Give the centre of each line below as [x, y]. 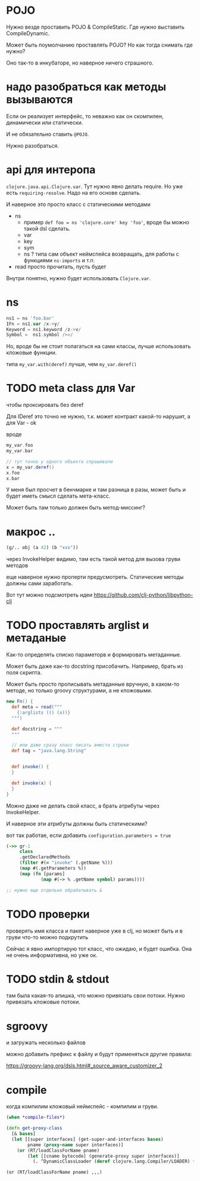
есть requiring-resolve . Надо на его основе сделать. [74, 192]
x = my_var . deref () [30, 467]
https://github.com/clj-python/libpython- [143, 595]
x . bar [13, 478]
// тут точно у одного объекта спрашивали [60, 461]
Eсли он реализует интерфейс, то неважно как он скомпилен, [85, 116]
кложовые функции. [32, 352]
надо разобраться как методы [86, 87]
